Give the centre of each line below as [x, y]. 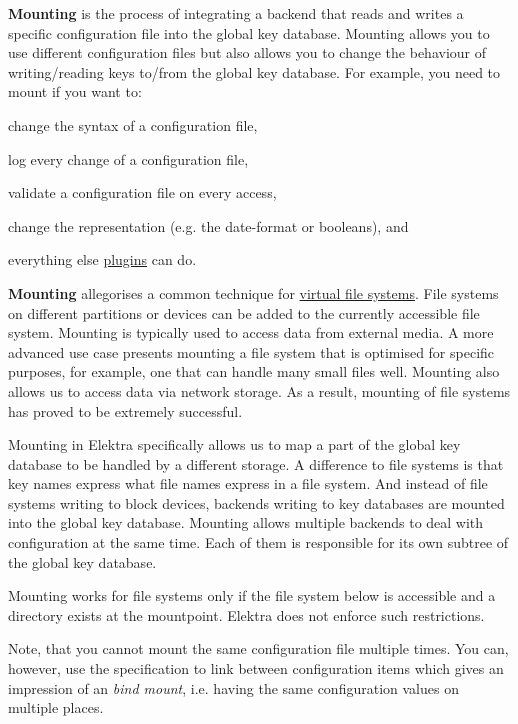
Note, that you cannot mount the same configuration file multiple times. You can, [258, 648]
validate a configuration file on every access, [142, 192]
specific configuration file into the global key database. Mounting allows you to [249, 32]
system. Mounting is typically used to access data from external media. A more [251, 332]
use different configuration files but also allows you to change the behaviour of [247, 52]
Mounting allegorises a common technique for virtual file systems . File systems [253, 292]
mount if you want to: [75, 91]
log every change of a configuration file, [128, 158]
